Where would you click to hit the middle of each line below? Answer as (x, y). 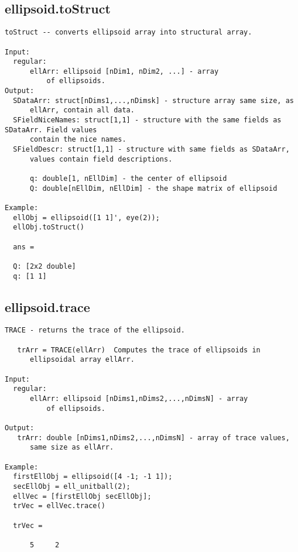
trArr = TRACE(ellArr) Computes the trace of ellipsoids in (139, 350)
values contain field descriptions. (101, 159)
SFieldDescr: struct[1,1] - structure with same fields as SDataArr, (151, 150)
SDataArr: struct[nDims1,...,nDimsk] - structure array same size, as (153, 100)
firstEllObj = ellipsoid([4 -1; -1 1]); (93, 477)
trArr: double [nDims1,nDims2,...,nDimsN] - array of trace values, (153, 438)
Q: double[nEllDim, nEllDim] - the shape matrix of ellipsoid (153, 188)
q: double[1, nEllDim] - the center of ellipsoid (128, 179)
